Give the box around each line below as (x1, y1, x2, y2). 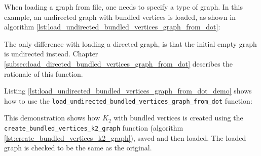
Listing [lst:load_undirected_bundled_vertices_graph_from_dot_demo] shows (4, 85, 252, 96)
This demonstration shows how (4, 112, 100, 123)
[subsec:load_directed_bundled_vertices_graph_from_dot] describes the (4, 58, 233, 69)
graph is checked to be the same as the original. (4, 142, 152, 153)
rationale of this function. (4, 68, 83, 79)
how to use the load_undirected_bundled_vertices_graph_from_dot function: (4, 95, 252, 106)
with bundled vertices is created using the (114, 112, 243, 123)
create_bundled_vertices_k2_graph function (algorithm (4, 122, 183, 133)
